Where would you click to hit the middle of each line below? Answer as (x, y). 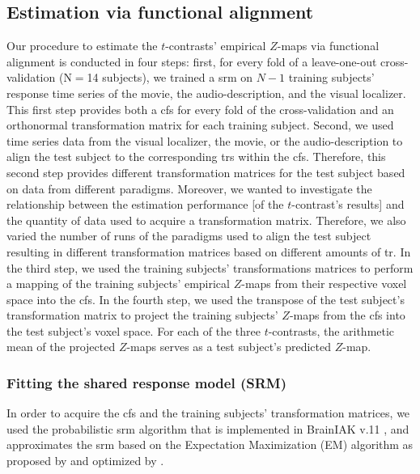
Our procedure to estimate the (82, 46)
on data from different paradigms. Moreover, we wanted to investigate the (189, 188)
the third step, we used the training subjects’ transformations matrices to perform (210, 267)
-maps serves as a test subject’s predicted (229, 347)
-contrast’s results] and (348, 204)
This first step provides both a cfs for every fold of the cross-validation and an (200, 109)
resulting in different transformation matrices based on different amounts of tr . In (209, 251)
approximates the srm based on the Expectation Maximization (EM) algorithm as (210, 444)
